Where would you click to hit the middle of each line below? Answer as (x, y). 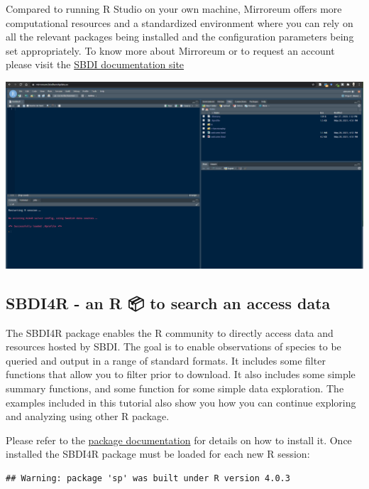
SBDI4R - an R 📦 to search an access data (168, 302)
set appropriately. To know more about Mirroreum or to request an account (170, 50)
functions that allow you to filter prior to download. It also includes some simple (181, 374)
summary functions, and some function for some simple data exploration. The (175, 388)
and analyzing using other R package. (88, 416)
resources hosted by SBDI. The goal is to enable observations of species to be (174, 346)
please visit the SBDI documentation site (95, 64)
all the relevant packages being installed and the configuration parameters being (180, 37)
